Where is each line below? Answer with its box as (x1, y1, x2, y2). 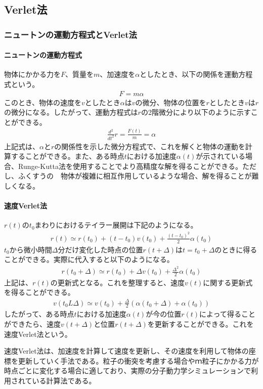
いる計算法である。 (32, 375, 96, 385)
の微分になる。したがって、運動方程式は (4, 107, 138, 117)
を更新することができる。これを (147, 319, 254, 329)
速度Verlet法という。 (4, 328, 72, 339)
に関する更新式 (203, 277, 253, 287)
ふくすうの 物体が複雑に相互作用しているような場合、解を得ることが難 (18, 170, 259, 181)
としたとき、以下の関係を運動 (140, 69, 239, 79)
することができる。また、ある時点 (11, 151, 124, 161)
